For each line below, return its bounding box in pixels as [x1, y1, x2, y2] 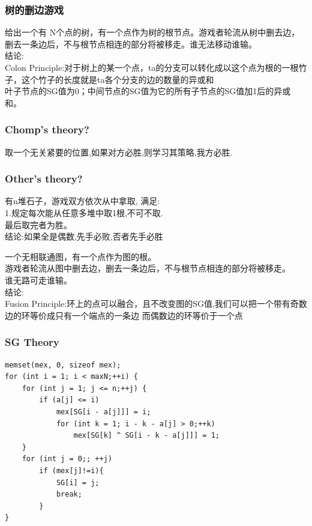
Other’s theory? [5, 171, 83, 186]
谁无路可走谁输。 [5, 273, 72, 286]
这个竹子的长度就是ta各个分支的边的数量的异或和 [21, 73, 214, 85]
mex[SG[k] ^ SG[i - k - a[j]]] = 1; [73, 431, 220, 440]
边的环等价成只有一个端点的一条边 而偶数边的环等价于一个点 [5, 309, 243, 321]
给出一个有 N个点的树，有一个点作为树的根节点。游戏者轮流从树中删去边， [5, 26, 300, 38]
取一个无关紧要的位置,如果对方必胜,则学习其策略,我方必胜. [5, 145, 233, 158]
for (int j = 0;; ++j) [22, 455, 112, 464]
